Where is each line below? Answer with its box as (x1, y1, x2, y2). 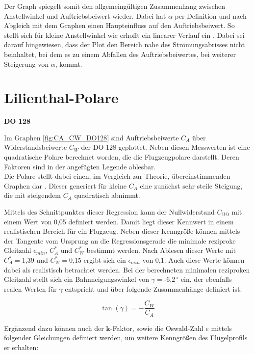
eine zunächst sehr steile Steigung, (140, 180, 243, 191)
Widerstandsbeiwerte (4, 142, 67, 152)
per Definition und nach (175, 10, 247, 21)
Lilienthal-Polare (4, 87, 119, 108)
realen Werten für (4, 283, 57, 294)
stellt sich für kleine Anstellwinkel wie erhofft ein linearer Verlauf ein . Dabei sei (4, 29, 245, 40)
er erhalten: (4, 342, 39, 353)
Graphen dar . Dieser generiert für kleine (4, 180, 127, 191)
